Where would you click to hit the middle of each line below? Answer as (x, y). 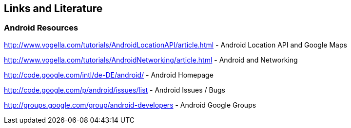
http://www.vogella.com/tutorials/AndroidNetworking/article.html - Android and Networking (151, 60)
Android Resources (41, 28)
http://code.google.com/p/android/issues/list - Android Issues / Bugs (115, 90)
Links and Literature (53, 8)
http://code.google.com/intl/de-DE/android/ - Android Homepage (109, 75)
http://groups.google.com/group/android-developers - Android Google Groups (130, 105)
